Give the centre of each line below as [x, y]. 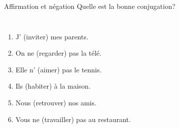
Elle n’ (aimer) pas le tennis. [59, 69]
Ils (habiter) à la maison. [53, 86]
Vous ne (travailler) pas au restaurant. [73, 119]
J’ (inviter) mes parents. [52, 36]
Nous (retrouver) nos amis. [56, 102]
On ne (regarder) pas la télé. [59, 53]
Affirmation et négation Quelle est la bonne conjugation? [90, 6]
